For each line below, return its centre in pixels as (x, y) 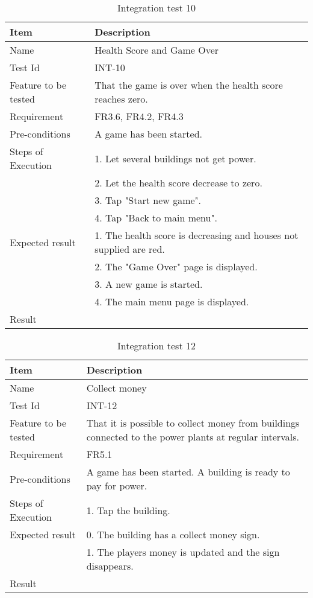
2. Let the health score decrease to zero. (178, 183)
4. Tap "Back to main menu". (156, 218)
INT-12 (102, 405)
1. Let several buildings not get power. (175, 158)
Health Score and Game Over (157, 50)
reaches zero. (121, 99)
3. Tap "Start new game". (148, 200)
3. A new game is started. (149, 284)
